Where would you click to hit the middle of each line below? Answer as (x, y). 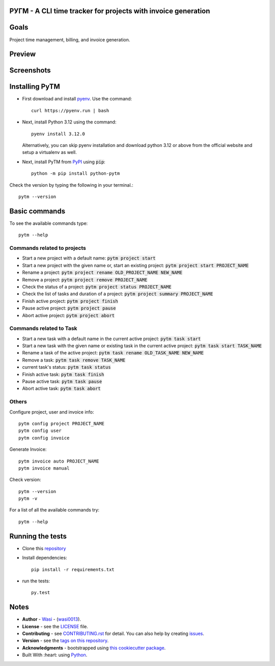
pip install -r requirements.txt (73, 569)
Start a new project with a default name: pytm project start (89, 258)
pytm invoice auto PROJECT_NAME (59, 461)
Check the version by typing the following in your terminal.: (71, 185)
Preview (23, 54)
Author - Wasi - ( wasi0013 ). (52, 619)
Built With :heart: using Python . (55, 655)
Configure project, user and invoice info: (52, 412)
